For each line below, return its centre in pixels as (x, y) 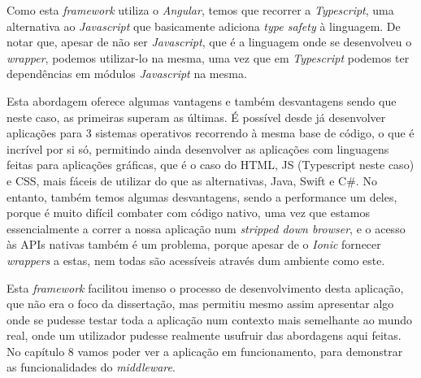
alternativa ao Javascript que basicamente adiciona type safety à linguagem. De (204, 26)
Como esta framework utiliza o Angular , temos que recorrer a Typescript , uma (200, 10)
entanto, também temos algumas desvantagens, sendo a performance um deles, (202, 196)
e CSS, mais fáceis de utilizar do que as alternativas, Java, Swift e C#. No (192, 180)
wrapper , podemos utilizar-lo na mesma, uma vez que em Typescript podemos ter (208, 57)
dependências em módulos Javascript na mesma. (127, 74)
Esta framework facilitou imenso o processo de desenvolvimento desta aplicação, (205, 287)
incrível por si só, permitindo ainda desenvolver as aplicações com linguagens (198, 148)
